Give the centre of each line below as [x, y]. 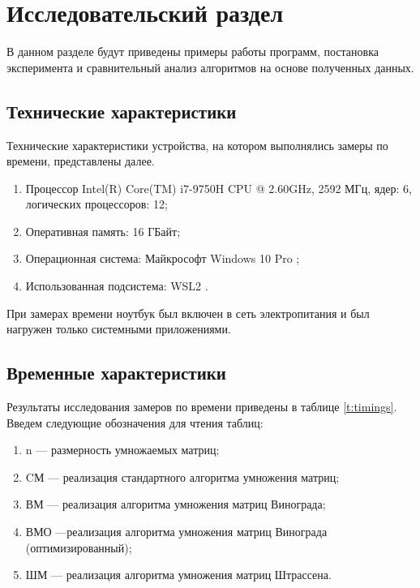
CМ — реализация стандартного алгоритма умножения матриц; [182, 476]
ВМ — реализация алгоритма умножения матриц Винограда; [176, 504]
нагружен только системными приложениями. [119, 329]
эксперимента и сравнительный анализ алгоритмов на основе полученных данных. [210, 67]
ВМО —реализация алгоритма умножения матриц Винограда [176, 532]
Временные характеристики [116, 373]
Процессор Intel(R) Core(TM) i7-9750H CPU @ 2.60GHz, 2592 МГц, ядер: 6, [219, 188]
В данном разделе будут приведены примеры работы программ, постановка [193, 52]
